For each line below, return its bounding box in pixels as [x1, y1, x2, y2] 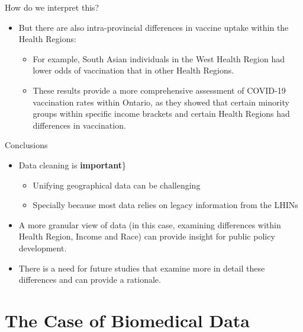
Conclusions [5, 139, 48, 151]
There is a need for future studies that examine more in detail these [18, 261, 265, 274]
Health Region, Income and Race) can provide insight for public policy [18, 230, 275, 242]
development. [18, 241, 67, 254]
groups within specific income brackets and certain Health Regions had [33, 107, 290, 120]
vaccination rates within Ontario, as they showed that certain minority [33, 95, 289, 108]
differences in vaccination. [33, 119, 126, 131]
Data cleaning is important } [18, 158, 126, 171]
